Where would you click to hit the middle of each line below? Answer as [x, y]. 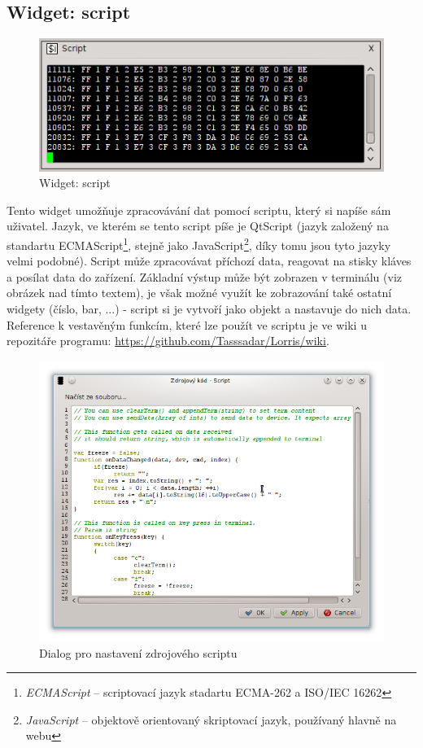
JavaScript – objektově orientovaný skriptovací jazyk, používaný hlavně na [211, 719]
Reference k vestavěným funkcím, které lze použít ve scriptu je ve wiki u [187, 324]
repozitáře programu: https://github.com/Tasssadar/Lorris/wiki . [168, 341]
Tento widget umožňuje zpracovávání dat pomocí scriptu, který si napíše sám [199, 210]
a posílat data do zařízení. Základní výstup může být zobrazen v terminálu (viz [205, 276]
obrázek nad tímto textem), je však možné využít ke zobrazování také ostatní [199, 293]
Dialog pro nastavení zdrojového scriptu [138, 652]
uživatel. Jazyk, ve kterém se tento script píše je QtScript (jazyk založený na [198, 226]
